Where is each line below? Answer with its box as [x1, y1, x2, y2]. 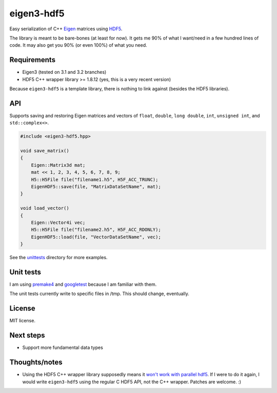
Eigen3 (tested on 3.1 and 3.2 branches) [22, 69, 107, 75]
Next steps [9, 331, 45, 340]
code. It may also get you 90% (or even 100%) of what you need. [9, 42, 147, 48]
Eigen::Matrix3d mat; [31, 162, 86, 168]
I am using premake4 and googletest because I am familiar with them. [9, 281, 157, 287]
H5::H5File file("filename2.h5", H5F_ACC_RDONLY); [31, 227, 161, 233]
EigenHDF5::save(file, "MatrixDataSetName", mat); [31, 184, 161, 190]
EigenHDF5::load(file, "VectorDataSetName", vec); [31, 234, 161, 240]
